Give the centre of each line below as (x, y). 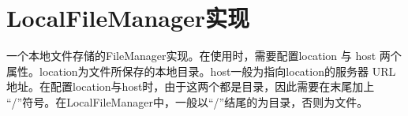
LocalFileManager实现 (128, 18)
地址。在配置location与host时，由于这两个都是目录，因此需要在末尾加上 (191, 86)
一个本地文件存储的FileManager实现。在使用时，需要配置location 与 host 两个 (204, 56)
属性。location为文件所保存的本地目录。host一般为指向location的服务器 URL (201, 71)
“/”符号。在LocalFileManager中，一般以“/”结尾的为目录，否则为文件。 (187, 101)
